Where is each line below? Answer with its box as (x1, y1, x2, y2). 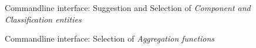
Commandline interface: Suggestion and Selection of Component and (5, 2, 251, 13)
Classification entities (5, 13, 82, 25)
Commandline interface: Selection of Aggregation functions (5, 32, 215, 45)
